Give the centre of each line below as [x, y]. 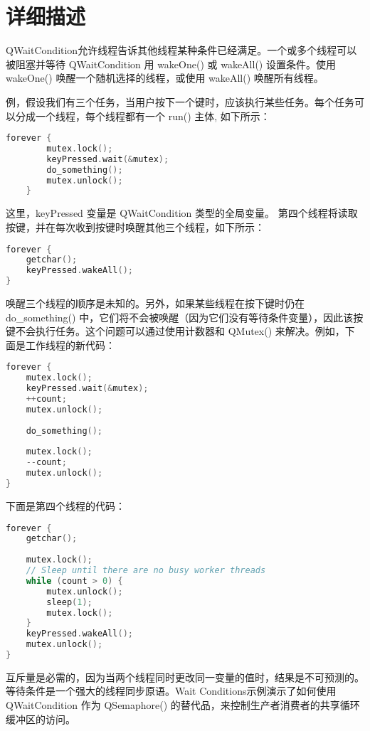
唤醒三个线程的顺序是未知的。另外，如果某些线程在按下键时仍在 [155, 303]
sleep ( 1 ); [69, 602]
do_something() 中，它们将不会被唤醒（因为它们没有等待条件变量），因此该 [180, 317]
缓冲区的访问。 [41, 719]
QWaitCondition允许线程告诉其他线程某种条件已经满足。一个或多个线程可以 [181, 50]
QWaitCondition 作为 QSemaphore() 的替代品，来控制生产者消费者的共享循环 [183, 705]
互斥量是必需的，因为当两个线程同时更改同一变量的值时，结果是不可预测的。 [185, 677]
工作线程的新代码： [70, 345]
